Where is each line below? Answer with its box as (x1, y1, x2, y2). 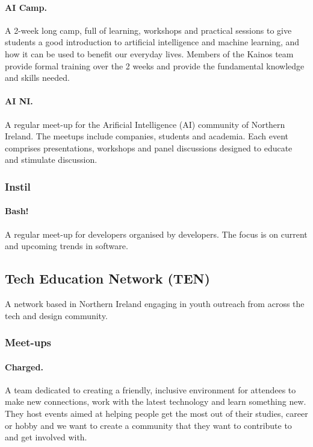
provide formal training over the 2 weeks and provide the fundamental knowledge (5, 59, 305, 72)
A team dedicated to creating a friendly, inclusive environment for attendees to (5, 383, 296, 396)
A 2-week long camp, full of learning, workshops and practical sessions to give (5, 24, 292, 36)
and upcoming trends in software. (5, 239, 128, 252)
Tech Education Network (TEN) (5, 269, 210, 288)
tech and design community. (5, 309, 108, 322)
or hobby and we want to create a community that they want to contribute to (5, 419, 292, 431)
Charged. (5, 360, 43, 373)
